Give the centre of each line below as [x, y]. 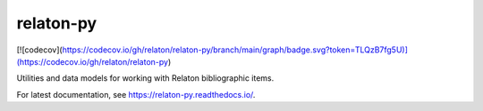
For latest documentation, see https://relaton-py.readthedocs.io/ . [136, 94]
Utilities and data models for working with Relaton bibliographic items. [145, 78]
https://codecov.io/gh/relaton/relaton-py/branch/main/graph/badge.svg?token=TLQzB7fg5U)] [235, 50]
